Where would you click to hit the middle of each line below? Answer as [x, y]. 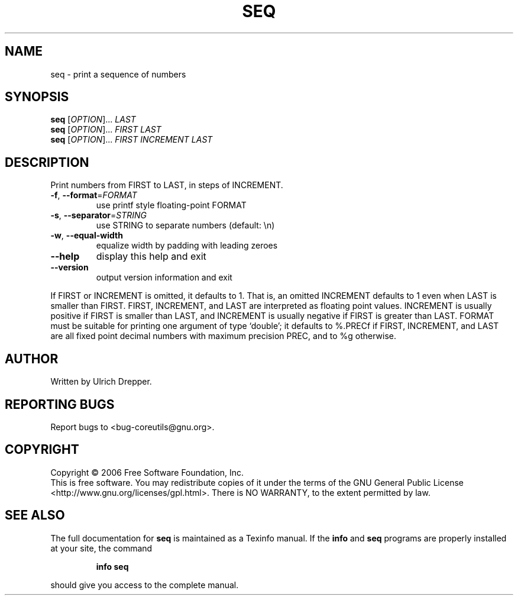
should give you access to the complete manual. [145, 585]
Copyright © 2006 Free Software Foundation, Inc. [147, 472]
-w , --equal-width [87, 236]
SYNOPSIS [37, 97]
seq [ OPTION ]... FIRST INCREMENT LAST [132, 140]
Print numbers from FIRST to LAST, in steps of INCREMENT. [167, 185]
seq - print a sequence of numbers [118, 74]
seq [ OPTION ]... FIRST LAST [106, 130]
